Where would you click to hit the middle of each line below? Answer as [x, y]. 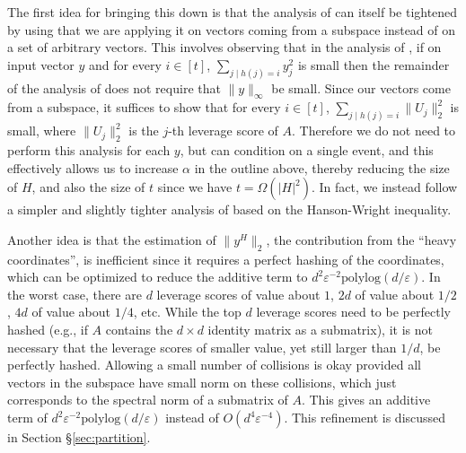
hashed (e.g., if [48, 330]
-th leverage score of [223, 131]
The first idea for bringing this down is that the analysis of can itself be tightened [233, 12]
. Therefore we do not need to [374, 131]
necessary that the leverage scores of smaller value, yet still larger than [202, 347]
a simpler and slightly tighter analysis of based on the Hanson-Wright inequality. [229, 209]
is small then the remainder [374, 64]
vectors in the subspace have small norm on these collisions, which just [202, 382]
